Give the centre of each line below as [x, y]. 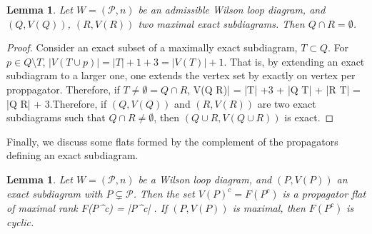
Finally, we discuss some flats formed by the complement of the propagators [172, 141]
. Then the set [164, 193]
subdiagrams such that [56, 117]
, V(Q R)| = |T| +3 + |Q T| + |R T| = [274, 89]
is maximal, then [269, 207]
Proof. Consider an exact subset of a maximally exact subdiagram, [152, 47]
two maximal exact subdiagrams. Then [221, 23]
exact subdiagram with [55, 193]
